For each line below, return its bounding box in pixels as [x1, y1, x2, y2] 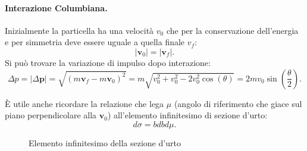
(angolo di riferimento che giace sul [174, 97, 302, 109]
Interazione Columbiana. [5, 1, 108, 14]
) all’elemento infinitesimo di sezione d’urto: [107, 109, 268, 121]
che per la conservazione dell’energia [166, 24, 299, 36]
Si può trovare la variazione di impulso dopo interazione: [5, 56, 211, 68]
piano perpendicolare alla [5, 109, 97, 121]
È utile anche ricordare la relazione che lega [5, 97, 164, 109]
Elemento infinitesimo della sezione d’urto [29, 136, 181, 149]
